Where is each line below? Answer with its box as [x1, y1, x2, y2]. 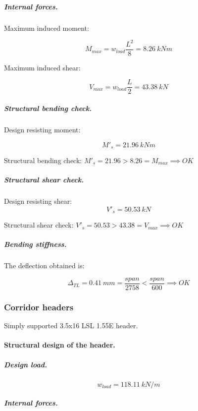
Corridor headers [4, 300, 74, 313]
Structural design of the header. [4, 340, 115, 350]
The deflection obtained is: [4, 260, 85, 271]
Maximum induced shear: [4, 62, 81, 72]
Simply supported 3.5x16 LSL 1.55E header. [4, 320, 138, 331]
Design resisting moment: [4, 124, 81, 134]
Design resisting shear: [4, 196, 72, 206]
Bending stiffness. [4, 239, 67, 249]
